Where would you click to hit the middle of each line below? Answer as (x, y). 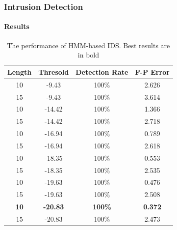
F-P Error (152, 72)
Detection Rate (102, 72)
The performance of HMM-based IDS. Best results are (88, 45)
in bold (88, 55)
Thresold (54, 72)
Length (20, 72)
